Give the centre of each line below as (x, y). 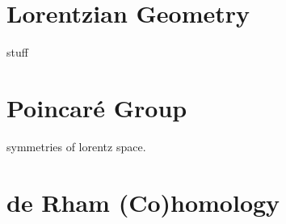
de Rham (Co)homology (143, 202)
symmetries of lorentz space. (76, 146)
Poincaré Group (97, 107)
